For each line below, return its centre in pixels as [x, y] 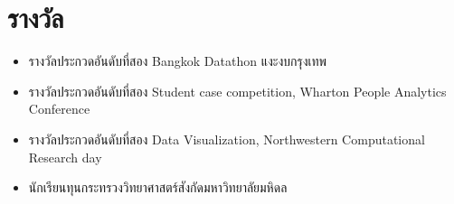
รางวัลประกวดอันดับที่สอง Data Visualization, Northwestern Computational [227, 139]
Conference [59, 109]
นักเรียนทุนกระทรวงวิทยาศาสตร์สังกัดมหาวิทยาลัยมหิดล [158, 187]
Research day [65, 157]
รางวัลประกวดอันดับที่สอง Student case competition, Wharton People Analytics [237, 91]
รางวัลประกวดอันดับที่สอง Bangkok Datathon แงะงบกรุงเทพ [178, 61]
